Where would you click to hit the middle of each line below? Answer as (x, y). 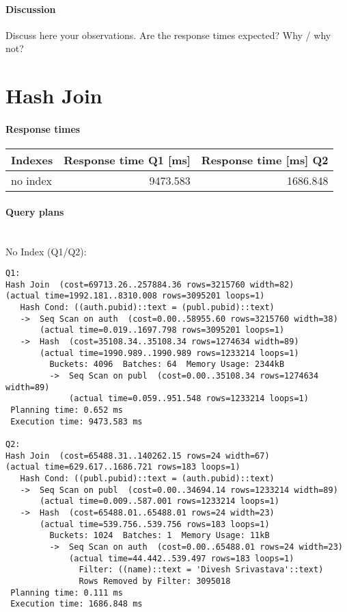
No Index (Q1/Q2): (46, 251)
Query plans (35, 211)
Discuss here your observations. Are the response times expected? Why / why (168, 35)
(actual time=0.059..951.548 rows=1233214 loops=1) (189, 399)
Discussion (31, 9)
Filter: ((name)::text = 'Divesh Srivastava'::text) (201, 570)
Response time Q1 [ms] (127, 160)
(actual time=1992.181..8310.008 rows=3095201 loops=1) (135, 296)
